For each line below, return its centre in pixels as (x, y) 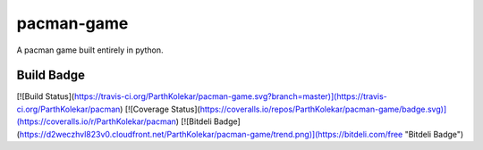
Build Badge (51, 75)
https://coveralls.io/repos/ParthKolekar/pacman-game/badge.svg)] (323, 109)
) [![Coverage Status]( (160, 109)
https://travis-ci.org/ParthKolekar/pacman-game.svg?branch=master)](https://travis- (231, 96)
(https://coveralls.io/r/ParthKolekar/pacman (96, 121)
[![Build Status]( (46, 96)
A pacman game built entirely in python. (90, 50)
